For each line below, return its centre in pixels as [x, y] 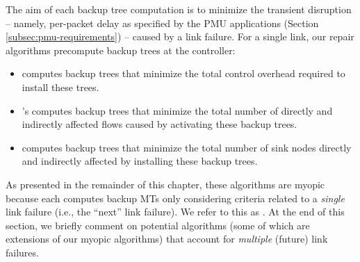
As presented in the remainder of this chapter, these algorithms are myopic [165, 184]
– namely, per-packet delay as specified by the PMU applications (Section [162, 23]
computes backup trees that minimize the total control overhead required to [183, 73]
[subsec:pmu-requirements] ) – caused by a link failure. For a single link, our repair [180, 36]
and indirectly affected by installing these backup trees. [140, 161]
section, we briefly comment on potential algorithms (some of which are [158, 225]
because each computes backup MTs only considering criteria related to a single [175, 198]
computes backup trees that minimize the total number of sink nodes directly [187, 147]
